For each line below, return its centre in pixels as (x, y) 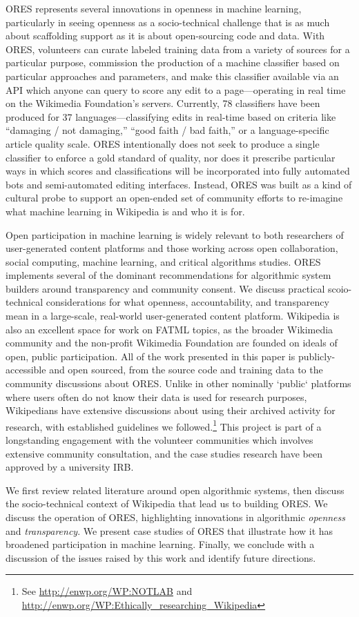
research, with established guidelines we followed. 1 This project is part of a (164, 425)
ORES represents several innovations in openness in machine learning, (154, 8)
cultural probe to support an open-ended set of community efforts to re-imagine (174, 198)
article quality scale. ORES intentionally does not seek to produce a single (163, 143)
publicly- (317, 356)
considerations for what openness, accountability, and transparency (187, 302)
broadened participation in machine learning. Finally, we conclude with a (160, 544)
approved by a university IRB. (70, 467)
